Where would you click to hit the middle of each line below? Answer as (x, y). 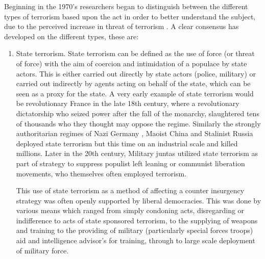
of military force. (42, 250)
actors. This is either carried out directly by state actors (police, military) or (136, 73)
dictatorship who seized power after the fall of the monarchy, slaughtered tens (138, 113)
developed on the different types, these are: (71, 36)
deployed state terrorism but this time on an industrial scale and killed (127, 143)
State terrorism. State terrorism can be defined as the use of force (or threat (135, 53)
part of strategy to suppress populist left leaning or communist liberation (130, 163)
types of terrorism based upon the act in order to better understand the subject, (130, 16)
